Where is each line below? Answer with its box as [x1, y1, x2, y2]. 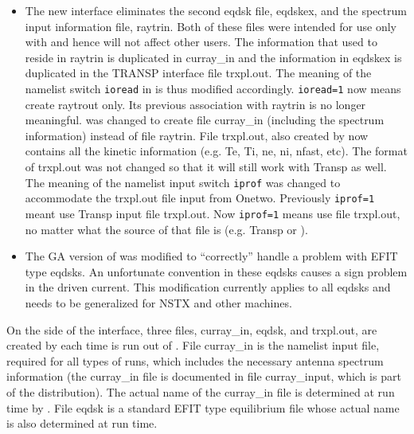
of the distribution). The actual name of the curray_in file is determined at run [6, 383, 395, 400]
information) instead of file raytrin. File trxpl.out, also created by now [25, 127, 369, 143]
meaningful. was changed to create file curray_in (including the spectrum [25, 111, 385, 128]
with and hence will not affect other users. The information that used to [25, 33, 377, 50]
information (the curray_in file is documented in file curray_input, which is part [6, 368, 401, 385]
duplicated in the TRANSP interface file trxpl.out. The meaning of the [25, 65, 372, 81]
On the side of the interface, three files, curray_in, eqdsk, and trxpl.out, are [6, 321, 377, 338]
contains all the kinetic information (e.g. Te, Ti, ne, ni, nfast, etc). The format [25, 143, 408, 159]
